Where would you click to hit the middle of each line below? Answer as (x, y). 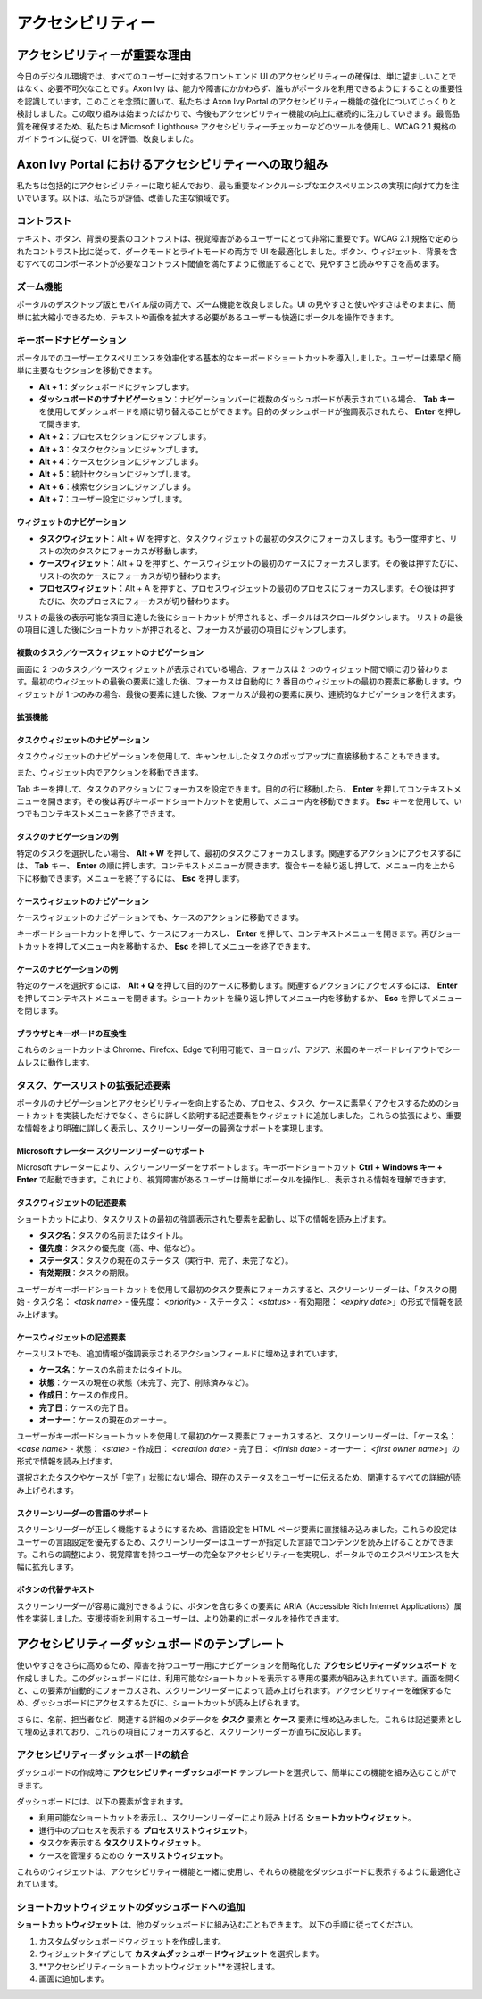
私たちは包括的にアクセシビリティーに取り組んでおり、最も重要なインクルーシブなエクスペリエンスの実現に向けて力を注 (238, 185)
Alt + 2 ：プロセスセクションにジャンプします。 (125, 436)
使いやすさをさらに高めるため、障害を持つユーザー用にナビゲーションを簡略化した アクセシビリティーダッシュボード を (237, 1665)
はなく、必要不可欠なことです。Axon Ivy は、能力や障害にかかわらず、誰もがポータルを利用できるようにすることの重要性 (240, 88)
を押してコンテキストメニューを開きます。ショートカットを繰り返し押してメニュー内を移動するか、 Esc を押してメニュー (240, 998)
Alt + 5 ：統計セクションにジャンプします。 (117, 474)
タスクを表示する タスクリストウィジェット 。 (122, 1843)
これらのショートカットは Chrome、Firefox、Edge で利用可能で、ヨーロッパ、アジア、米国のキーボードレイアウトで (231, 1049)
